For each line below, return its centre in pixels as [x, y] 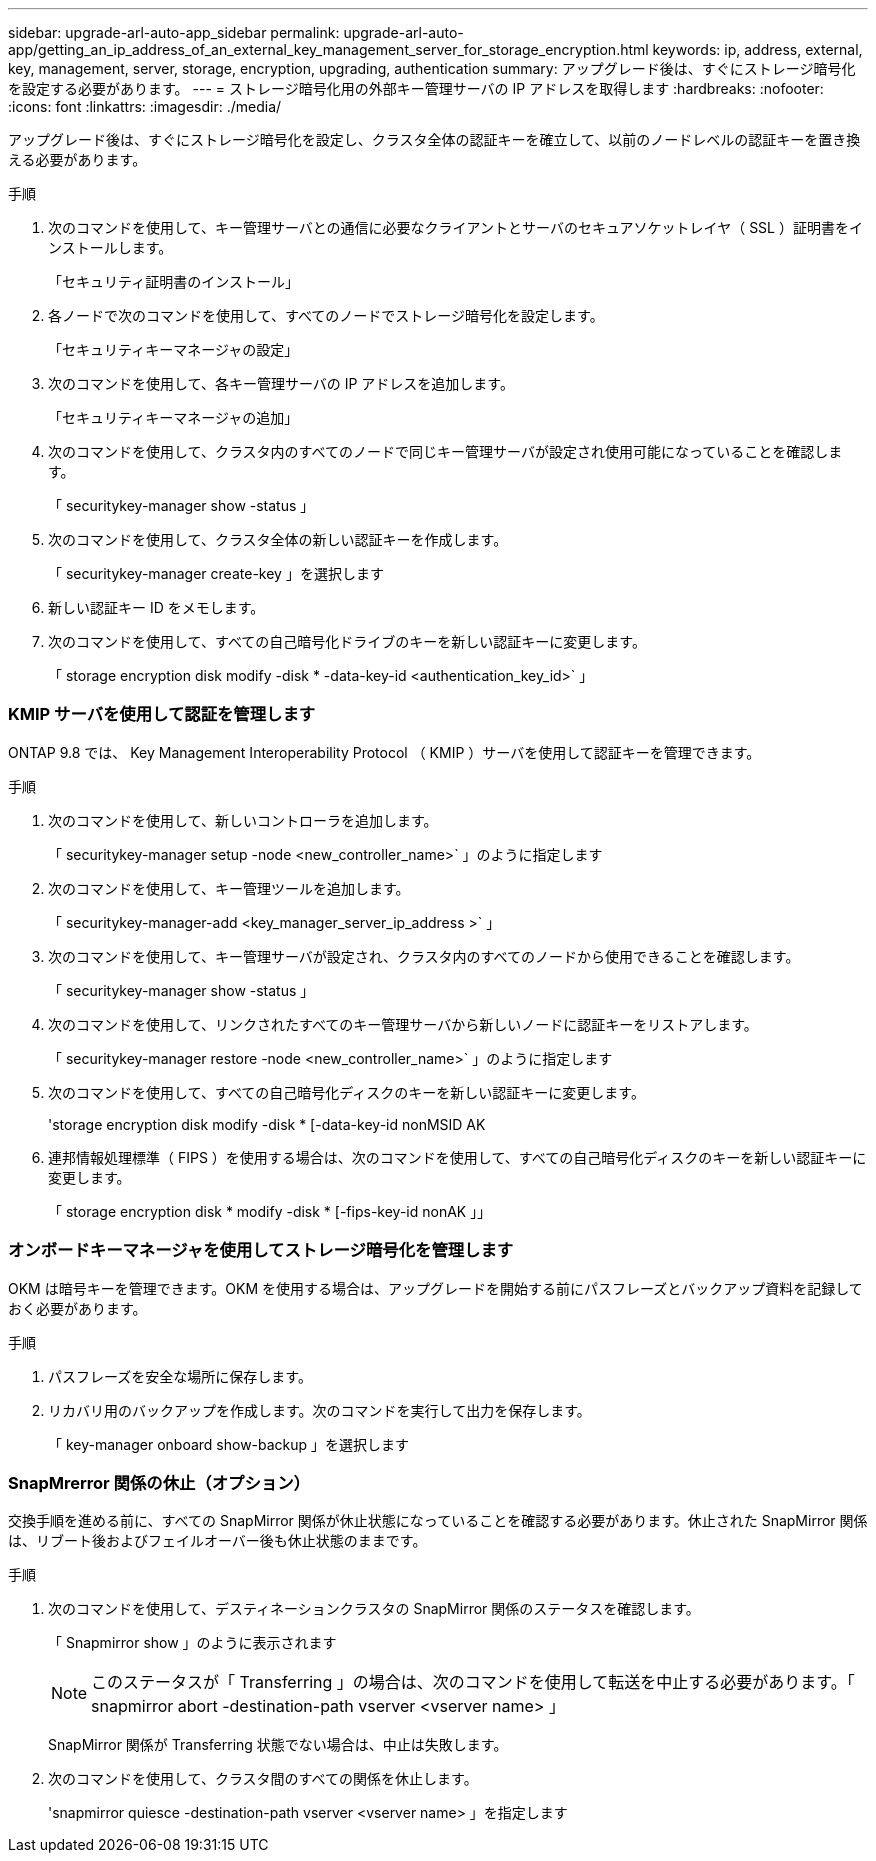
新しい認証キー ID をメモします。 [156, 607]
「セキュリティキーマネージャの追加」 [173, 417]
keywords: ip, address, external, [757, 49]
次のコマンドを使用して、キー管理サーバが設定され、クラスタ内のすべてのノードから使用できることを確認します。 [424, 956]
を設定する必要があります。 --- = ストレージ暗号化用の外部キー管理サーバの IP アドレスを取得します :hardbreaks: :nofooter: [416, 88]
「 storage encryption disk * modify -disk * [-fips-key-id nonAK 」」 [270, 1211]
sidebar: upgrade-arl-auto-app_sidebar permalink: [174, 32]
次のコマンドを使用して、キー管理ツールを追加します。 [229, 888]
